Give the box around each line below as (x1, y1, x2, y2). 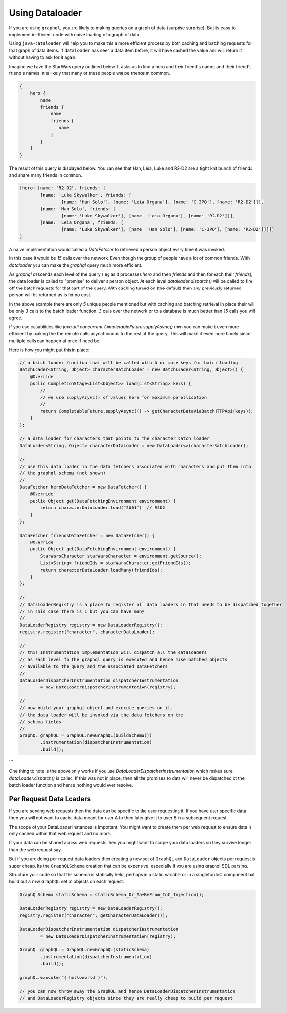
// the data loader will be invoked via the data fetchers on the (19, 712, 183, 718)
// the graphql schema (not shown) (19, 470, 106, 476)
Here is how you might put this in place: (9, 347, 90, 353)
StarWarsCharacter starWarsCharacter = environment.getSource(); (40, 553, 202, 559)
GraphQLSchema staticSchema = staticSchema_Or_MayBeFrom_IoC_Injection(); (19, 892, 205, 898)
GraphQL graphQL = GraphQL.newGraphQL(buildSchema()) (19, 733, 152, 738)
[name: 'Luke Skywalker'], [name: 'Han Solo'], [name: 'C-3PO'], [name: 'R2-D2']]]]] (61, 227, 275, 232)
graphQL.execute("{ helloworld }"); (19, 975, 108, 980)
